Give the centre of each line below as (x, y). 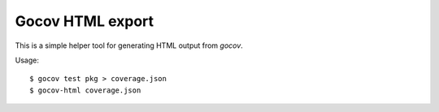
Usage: (27, 60)
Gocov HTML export (85, 21)
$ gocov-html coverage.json (85, 90)
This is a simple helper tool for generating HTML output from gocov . (129, 45)
